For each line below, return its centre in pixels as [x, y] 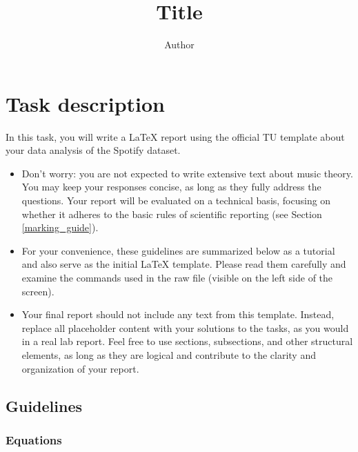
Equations [34, 439]
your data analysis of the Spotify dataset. [93, 150]
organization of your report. [80, 368]
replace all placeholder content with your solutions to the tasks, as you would [185, 327]
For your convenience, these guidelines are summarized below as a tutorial [178, 250]
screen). [38, 291]
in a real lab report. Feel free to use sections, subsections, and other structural [187, 341]
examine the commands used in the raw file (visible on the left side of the [177, 277]
